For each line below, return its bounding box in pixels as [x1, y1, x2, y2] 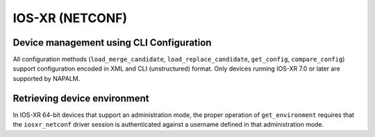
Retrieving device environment [12, 92, 149, 104]
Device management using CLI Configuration [12, 37, 212, 48]
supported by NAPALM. [12, 74, 81, 82]
